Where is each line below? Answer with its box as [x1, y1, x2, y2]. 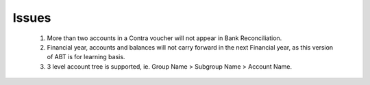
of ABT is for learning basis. [47, 53, 125, 61]
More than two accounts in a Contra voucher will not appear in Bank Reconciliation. [47, 34, 282, 42]
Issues [12, 10, 51, 25]
